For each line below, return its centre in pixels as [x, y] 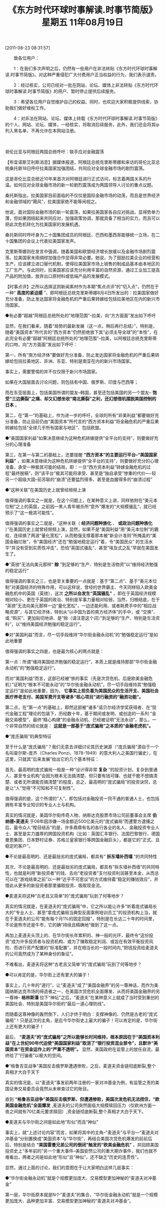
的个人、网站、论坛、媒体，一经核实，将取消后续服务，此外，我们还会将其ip [82, 125]
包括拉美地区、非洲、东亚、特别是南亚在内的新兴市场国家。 [74, 361]
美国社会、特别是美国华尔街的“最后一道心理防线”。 [56, 1004]
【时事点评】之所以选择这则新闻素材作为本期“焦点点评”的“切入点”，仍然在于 [82, 287]
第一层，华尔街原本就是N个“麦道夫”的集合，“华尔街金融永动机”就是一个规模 [82, 1195]
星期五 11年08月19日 [82, 22]
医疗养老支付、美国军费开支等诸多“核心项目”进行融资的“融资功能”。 [74, 697]
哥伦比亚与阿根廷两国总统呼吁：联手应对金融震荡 [55, 152]
